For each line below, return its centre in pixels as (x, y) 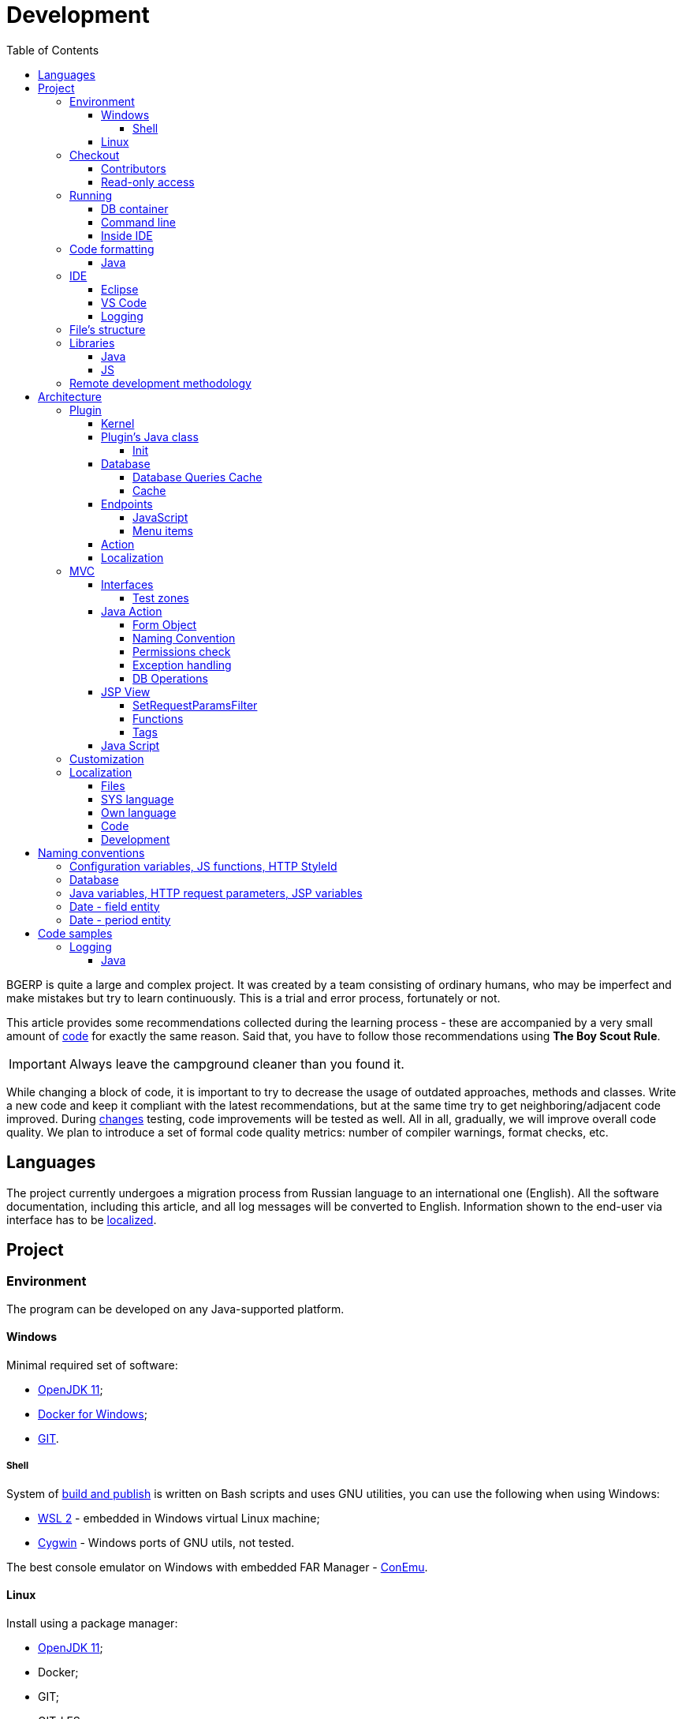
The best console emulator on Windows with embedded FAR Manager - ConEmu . (217, 1567)
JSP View (126, 691)
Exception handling (182, 665)
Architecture (70, 396)
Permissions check (182, 651)
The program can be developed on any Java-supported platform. (175, 1309)
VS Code (124, 302)
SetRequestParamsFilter (195, 705)
